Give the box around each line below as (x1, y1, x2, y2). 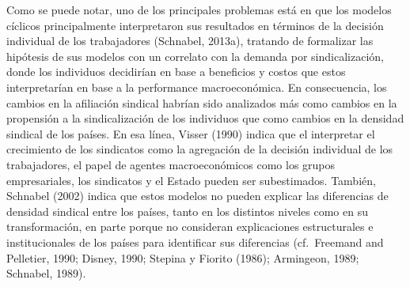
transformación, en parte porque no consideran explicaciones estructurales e (6, 218, 374, 235)
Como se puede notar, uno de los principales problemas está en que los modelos (6, 2, 392, 17)
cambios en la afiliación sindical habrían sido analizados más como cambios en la (6, 94, 397, 111)
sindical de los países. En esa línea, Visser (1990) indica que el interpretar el (6, 125, 375, 142)
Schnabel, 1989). (6, 265, 86, 281)
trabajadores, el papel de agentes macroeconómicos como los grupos (6, 156, 336, 172)
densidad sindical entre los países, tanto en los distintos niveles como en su (6, 202, 368, 219)
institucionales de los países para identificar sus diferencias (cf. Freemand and (6, 233, 384, 250)
